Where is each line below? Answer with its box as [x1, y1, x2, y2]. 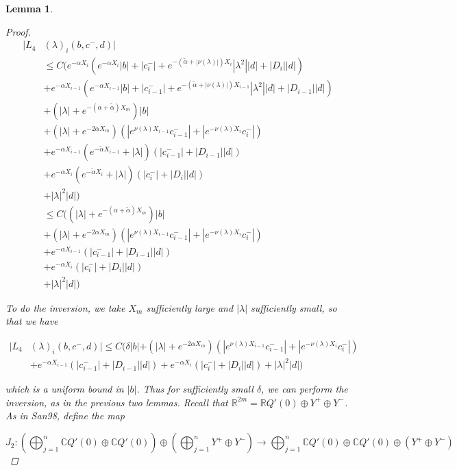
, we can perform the [261, 382, 348, 396]
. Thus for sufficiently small [136, 382, 254, 396]
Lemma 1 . [5, 1, 53, 15]
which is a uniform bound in [5, 382, 124, 396]
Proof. [5, 24, 31, 38]
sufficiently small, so [251, 300, 337, 314]
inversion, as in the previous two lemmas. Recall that [5, 395, 228, 409]
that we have [5, 314, 58, 328]
